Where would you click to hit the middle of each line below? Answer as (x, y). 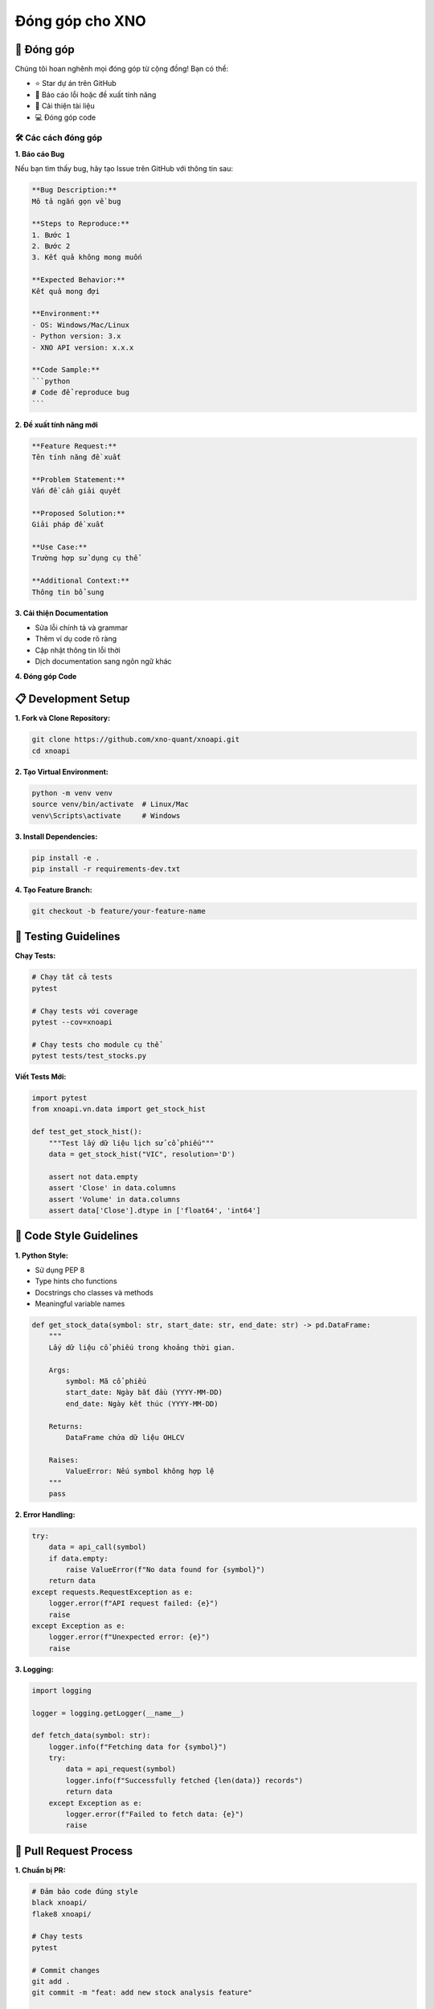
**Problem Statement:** (79, 479)
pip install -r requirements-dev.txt (106, 869)
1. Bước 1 (51, 235)
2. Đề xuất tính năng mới (56, 424)
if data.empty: (78, 1558)
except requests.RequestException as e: (112, 1592)
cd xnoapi (51, 751)
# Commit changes (66, 1970)
